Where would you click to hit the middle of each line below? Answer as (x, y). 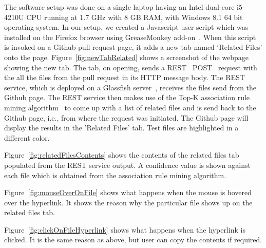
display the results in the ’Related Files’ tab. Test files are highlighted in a (121, 128)
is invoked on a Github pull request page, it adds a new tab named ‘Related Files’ (133, 47)
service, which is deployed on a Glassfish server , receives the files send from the (130, 87)
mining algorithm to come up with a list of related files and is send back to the (130, 107)
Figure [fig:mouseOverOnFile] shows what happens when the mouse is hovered (128, 192)
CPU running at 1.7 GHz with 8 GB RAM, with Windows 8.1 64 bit (135, 17)
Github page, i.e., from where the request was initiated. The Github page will (126, 117)
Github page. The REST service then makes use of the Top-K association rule (127, 97)
